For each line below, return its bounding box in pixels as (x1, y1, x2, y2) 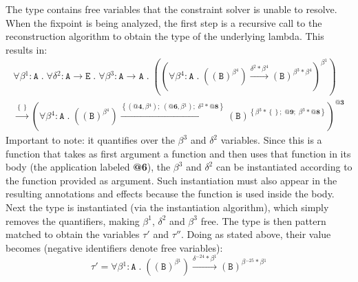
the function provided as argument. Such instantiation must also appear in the (6, 173, 337, 187)
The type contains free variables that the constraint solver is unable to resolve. (6, 2, 337, 16)
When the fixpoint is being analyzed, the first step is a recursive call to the (6, 15, 322, 30)
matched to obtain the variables (6, 227, 140, 241)
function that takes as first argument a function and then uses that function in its (6, 146, 351, 160)
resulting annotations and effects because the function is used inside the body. (6, 186, 335, 201)
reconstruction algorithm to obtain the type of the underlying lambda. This (6, 29, 324, 43)
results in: (6, 42, 48, 56)
